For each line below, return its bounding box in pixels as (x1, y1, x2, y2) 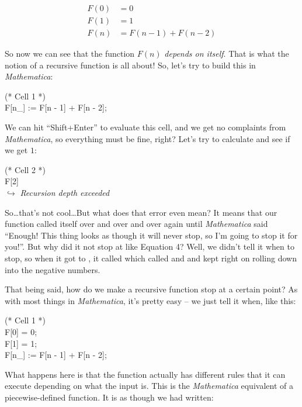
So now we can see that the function (5, 47, 135, 60)
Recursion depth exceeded (20, 187, 110, 199)
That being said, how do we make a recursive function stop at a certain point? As (5, 283, 298, 295)
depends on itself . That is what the (164, 47, 289, 60)
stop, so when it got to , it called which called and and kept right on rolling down (5, 252, 297, 264)
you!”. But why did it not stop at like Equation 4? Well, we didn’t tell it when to (5, 240, 294, 253)
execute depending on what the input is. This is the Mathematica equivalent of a (5, 380, 293, 392)
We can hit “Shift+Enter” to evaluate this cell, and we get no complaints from (5, 121, 286, 133)
